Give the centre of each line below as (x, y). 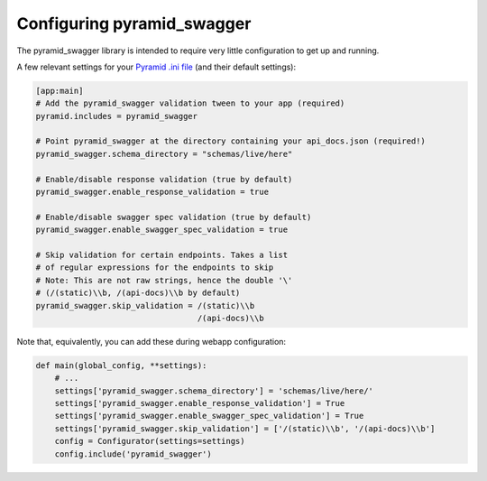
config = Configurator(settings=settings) (150, 441)
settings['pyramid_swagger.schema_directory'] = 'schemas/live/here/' (214, 391)
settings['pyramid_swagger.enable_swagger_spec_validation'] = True (209, 416)
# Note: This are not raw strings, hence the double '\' (164, 280)
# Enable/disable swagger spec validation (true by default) (174, 217)
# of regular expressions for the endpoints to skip (155, 268)
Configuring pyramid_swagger (134, 23)
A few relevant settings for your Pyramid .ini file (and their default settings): (156, 67)
